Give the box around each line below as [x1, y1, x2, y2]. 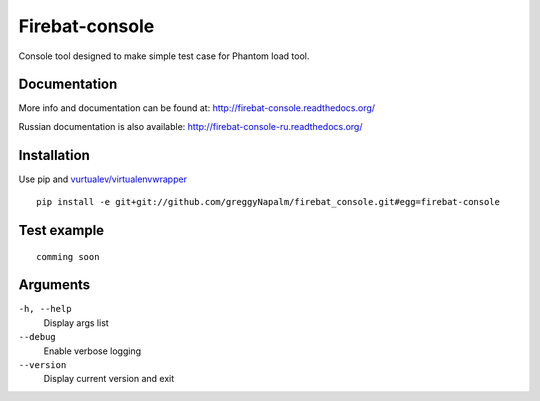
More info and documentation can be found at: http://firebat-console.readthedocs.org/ [18, 102, 375, 114]
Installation [18, 146, 90, 164]
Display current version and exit [43, 373, 175, 385]
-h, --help [18, 303, 72, 315]
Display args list [43, 316, 109, 329]
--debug [18, 331, 57, 343]
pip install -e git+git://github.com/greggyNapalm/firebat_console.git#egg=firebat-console [36, 196, 500, 208]
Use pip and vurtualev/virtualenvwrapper [18, 173, 187, 185]
